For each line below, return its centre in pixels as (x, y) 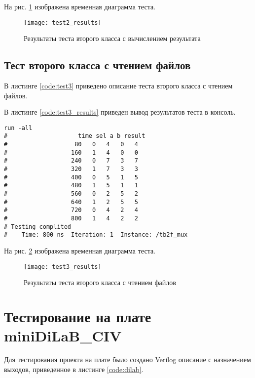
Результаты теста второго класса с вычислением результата (112, 38)
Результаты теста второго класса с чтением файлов (100, 282)
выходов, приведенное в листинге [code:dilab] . (74, 369)
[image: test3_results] (63, 267)
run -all (18, 128)
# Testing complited (38, 227)
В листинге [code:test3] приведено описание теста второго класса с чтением (118, 86)
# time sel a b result (75, 136)
